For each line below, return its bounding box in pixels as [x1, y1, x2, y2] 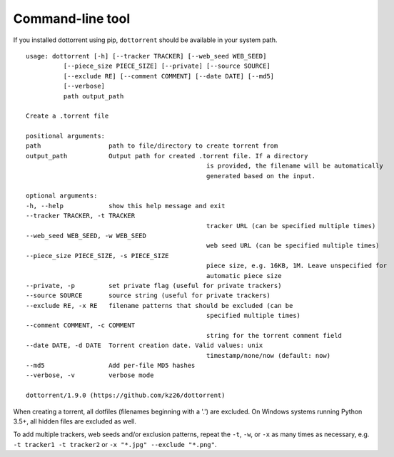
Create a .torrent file [26, 112, 109, 120]
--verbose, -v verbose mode [26, 371, 154, 379]
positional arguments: [26, 132, 106, 140]
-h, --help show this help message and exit [26, 202, 226, 210]
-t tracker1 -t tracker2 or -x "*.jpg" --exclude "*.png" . [13, 440, 217, 448]
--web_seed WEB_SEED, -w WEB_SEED [26, 232, 146, 240]
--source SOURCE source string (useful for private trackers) [26, 292, 271, 299]
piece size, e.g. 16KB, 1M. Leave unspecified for [206, 262, 388, 270]
